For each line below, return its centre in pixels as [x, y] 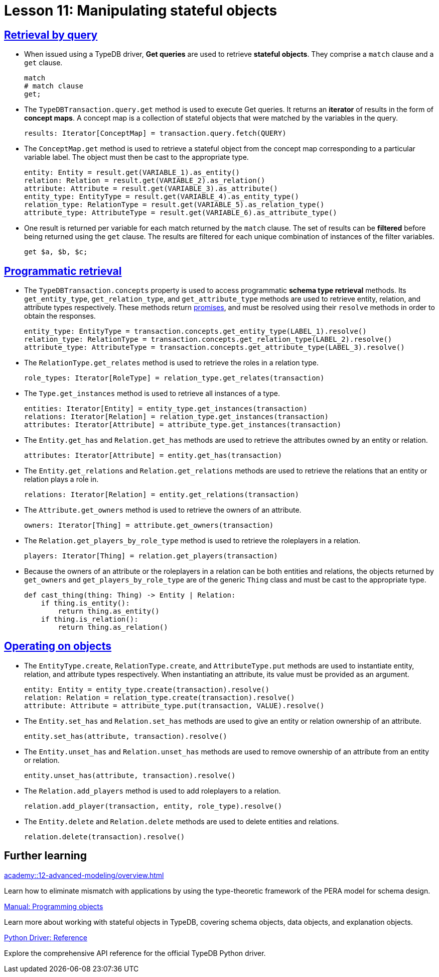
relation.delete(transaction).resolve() [105, 837]
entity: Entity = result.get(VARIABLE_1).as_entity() [132, 173]
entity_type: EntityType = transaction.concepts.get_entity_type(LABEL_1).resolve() [195, 331]
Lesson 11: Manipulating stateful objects [141, 11]
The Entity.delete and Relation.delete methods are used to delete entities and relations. [182, 821]
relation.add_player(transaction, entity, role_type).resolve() [153, 806]
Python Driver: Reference [46, 937]
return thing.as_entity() [109, 611]
